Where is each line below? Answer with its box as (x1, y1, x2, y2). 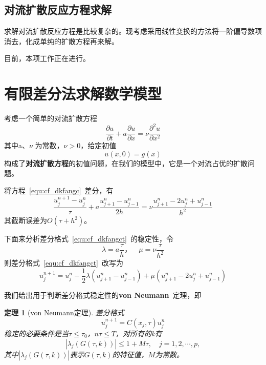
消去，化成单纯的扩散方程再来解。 (4, 35, 119, 46)
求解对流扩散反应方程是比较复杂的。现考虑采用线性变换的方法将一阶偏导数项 (4, 26, 262, 36)
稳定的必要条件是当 (4, 328, 69, 338)
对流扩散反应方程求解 (4, 2, 112, 17)
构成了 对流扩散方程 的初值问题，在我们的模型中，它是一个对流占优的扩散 (4, 157, 248, 168)
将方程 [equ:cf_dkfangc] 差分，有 (4, 185, 114, 196)
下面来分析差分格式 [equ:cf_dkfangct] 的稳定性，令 (4, 233, 173, 244)
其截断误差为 (4, 215, 47, 226)
